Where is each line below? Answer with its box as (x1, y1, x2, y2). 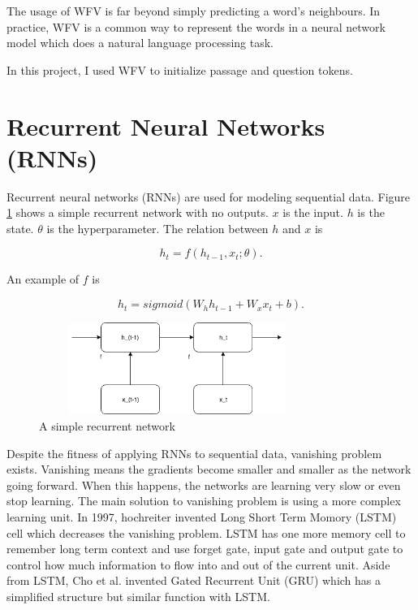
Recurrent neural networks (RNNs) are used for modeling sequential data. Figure (6, 188, 411, 205)
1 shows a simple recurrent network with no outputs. (6, 204, 269, 221)
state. (6, 219, 34, 236)
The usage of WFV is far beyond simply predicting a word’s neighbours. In (6, 2, 381, 19)
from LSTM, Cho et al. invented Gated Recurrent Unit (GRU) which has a (6, 572, 381, 589)
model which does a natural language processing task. (6, 34, 274, 51)
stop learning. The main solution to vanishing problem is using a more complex (6, 492, 401, 509)
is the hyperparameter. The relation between (46, 219, 269, 236)
